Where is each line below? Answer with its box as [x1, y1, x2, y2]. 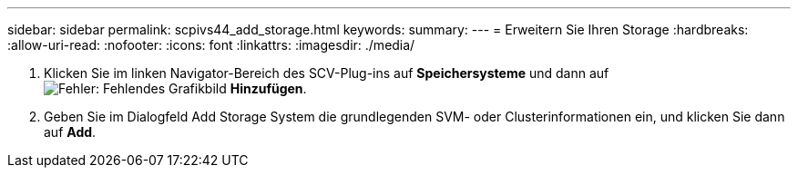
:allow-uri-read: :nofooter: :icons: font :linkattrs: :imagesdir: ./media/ [7, 37, 415, 53]
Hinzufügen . [230, 81, 307, 96]
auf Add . [44, 124, 97, 140]
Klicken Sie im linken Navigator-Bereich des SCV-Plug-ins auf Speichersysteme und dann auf [44, 65, 609, 81]
